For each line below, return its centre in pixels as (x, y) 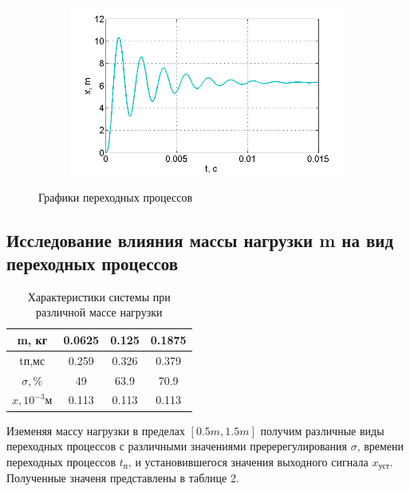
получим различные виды (322, 430)
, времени (380, 446)
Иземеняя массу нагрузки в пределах (96, 430)
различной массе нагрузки (99, 312)
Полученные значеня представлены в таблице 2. (123, 478)
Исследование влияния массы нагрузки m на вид (200, 240)
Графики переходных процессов (116, 196)
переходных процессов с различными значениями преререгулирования (177, 446)
